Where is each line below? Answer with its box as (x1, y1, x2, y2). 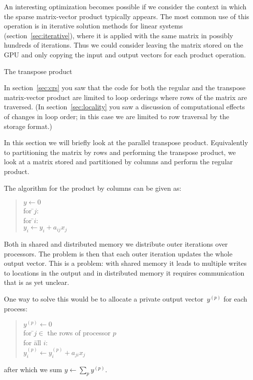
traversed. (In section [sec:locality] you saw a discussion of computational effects (4, 101, 245, 112)
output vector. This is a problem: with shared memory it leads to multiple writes (4, 258, 247, 268)
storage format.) (4, 121, 52, 131)
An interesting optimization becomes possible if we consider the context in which (4, 1, 247, 11)
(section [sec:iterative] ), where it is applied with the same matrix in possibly (4, 30, 233, 40)
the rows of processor (47, 328, 111, 338)
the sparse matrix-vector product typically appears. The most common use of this (4, 11, 250, 21)
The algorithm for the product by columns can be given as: (4, 182, 182, 193)
